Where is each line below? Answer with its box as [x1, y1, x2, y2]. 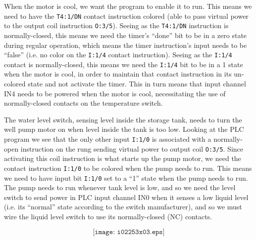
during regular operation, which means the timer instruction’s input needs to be [4, 40, 247, 50]
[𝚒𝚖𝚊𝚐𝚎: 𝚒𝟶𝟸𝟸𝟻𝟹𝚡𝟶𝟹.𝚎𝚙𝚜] [93, 228, 165, 236]
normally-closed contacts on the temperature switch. [4, 98, 163, 108]
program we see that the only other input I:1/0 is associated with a [4, 133, 211, 144]
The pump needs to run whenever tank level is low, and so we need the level [4, 182, 236, 193]
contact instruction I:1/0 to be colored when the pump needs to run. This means [4, 162, 252, 173]
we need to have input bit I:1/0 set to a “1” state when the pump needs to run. [4, 172, 248, 183]
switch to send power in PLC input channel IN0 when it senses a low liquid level [4, 192, 249, 202]
